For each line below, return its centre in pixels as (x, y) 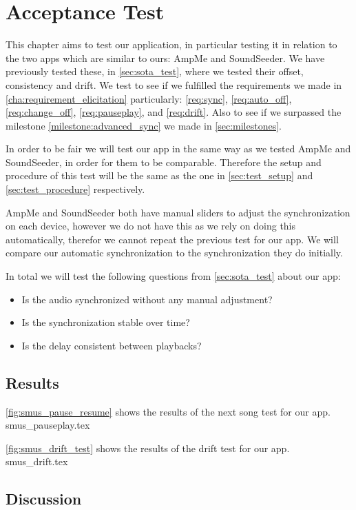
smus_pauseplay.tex (48, 425)
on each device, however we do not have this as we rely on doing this (151, 226)
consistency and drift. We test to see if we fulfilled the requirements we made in (174, 84)
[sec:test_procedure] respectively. (75, 189)
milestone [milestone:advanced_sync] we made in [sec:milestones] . (144, 125)
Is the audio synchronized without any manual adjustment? (147, 299)
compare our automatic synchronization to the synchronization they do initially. (174, 253)
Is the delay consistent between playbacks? (112, 345)
